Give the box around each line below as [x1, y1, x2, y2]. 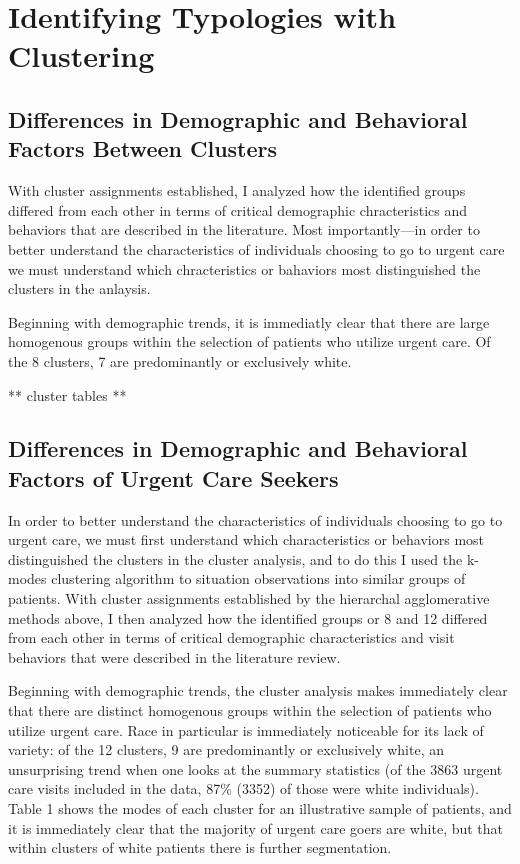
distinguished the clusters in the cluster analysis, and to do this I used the [8, 548, 463, 569]
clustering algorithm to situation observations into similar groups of [51, 568, 466, 589]
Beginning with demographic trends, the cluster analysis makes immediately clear [8, 680, 508, 701]
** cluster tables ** [8, 384, 127, 405]
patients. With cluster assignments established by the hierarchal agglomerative [8, 588, 490, 609]
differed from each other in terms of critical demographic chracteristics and [8, 199, 468, 220]
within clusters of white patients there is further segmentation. [8, 837, 392, 858]
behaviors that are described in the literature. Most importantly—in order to [8, 219, 480, 240]
